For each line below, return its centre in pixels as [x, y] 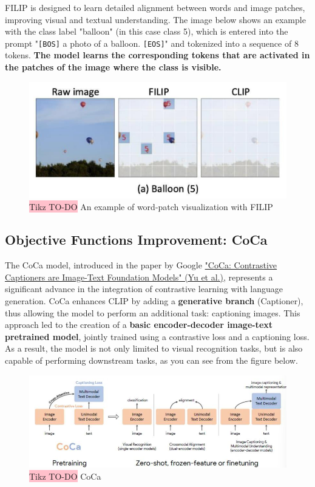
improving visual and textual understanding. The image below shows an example [155, 19]
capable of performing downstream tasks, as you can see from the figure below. [151, 360]
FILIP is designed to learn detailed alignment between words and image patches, [155, 7]
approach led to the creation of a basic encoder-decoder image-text [139, 325]
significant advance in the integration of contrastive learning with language [144, 289]
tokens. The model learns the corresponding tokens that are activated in [157, 55]
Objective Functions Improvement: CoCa [136, 240]
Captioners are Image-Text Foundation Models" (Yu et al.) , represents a [139, 277]
